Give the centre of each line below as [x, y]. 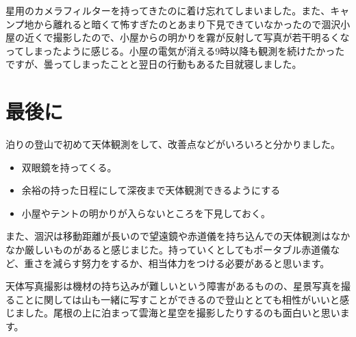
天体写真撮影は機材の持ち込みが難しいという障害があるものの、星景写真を [173, 286]
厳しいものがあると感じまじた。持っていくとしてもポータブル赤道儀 [177, 250]
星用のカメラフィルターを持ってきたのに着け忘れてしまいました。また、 [168, 10]
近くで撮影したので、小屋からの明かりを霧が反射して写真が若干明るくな [187, 37]
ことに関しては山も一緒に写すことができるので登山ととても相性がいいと [177, 299]
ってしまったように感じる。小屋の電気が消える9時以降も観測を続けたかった [175, 50]
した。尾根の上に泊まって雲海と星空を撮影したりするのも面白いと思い [182, 313]
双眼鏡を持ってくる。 [69, 167]
